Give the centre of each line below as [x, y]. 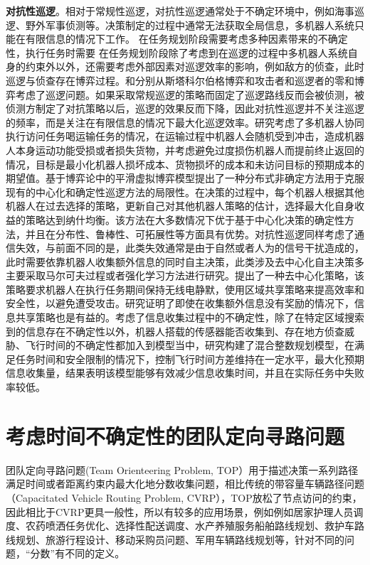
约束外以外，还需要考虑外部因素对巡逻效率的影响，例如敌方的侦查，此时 [195, 66]
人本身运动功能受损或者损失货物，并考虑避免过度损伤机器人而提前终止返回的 [185, 150]
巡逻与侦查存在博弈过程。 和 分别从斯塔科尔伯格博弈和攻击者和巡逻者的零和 [180, 80]
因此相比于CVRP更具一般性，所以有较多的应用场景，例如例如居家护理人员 [180, 511]
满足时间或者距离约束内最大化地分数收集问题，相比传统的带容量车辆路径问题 [185, 484]
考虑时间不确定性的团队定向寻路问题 [175, 435]
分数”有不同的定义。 [78, 553]
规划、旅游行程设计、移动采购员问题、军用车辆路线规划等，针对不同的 [180, 539]
